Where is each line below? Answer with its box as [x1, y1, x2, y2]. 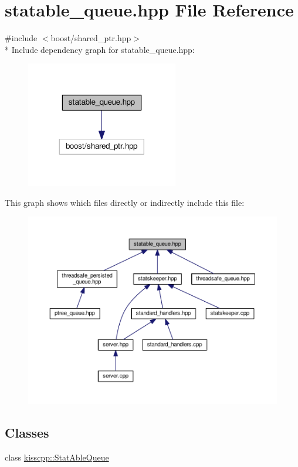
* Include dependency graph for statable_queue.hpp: [5, 43, 195, 55]
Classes [5, 423, 49, 442]
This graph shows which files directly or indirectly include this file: [5, 196, 245, 208]
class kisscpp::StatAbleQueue [5, 451, 109, 463]
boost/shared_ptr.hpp [50, 32, 131, 44]
